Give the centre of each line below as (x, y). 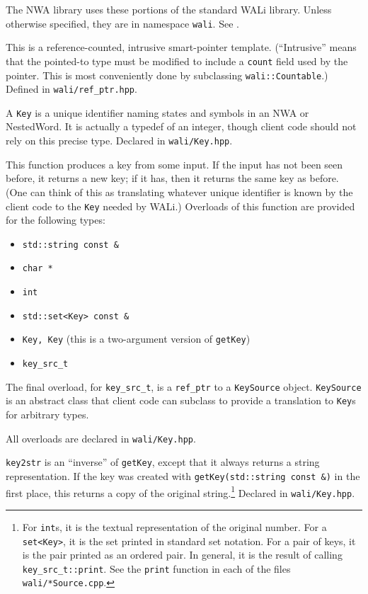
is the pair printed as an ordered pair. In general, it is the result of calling (182, 555)
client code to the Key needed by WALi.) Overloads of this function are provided (180, 206)
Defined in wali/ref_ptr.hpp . (71, 89)
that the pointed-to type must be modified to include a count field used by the (177, 61)
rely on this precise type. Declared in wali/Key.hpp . (119, 141)
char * (38, 269)
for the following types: (56, 220)
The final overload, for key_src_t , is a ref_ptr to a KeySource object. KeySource (184, 386)
